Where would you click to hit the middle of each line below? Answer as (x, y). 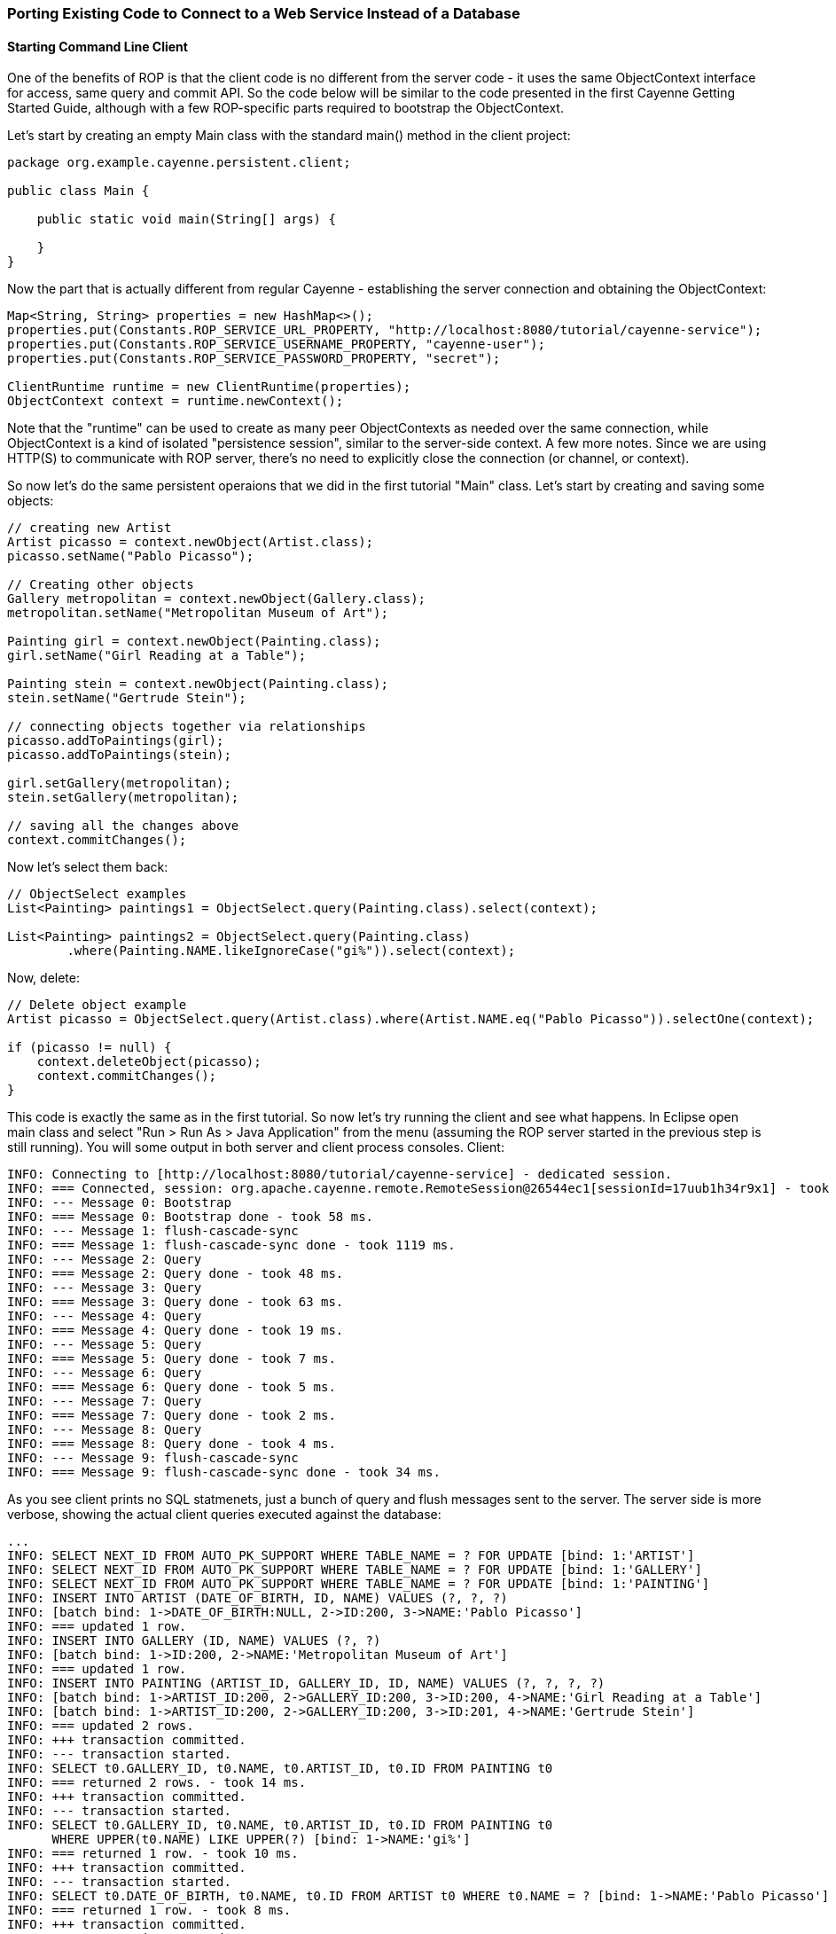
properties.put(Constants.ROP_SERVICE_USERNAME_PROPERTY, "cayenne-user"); (276, 345)
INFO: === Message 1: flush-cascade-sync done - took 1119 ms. (231, 1245)
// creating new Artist (90, 528)
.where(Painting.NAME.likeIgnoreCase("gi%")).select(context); (291, 951)
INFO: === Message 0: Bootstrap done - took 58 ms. (191, 1217)
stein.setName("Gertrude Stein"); (127, 698)
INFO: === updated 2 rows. (101, 1726)
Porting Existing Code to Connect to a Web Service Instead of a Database (264, 13)
